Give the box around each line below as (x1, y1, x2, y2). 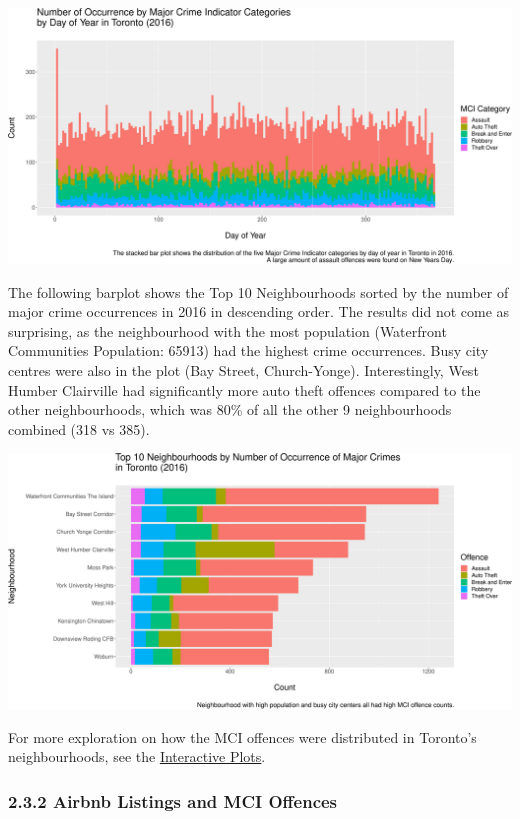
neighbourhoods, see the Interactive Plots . (8, 746, 266, 767)
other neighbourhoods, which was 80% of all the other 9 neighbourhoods (8, 399, 452, 420)
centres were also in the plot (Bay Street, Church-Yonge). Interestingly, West (8, 359, 479, 380)
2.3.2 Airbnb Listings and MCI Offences (8, 788, 338, 813)
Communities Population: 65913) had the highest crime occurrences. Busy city (8, 340, 489, 361)
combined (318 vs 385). (8, 418, 150, 439)
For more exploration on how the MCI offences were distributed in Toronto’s (8, 726, 477, 747)
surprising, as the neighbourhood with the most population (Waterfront (8, 320, 447, 341)
